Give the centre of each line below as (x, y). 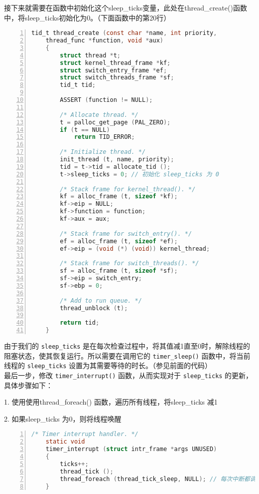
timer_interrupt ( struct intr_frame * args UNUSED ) (131, 449)
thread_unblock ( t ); (94, 308)
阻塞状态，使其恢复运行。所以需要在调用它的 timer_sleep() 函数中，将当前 (127, 355)
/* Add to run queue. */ (101, 300)
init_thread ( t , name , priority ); (117, 160)
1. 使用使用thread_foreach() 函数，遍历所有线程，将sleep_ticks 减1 (111, 402)
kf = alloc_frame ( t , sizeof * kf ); (119, 197)
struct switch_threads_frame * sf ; (117, 78)
